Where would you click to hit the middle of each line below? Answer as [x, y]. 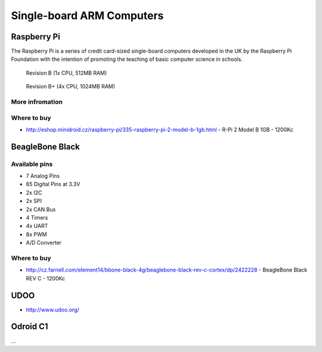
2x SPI [34, 201]
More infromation [37, 102]
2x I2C [34, 192]
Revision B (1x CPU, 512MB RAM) [66, 73]
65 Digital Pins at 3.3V [53, 184]
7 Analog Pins [43, 176]
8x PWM [36, 234]
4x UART [37, 226]
